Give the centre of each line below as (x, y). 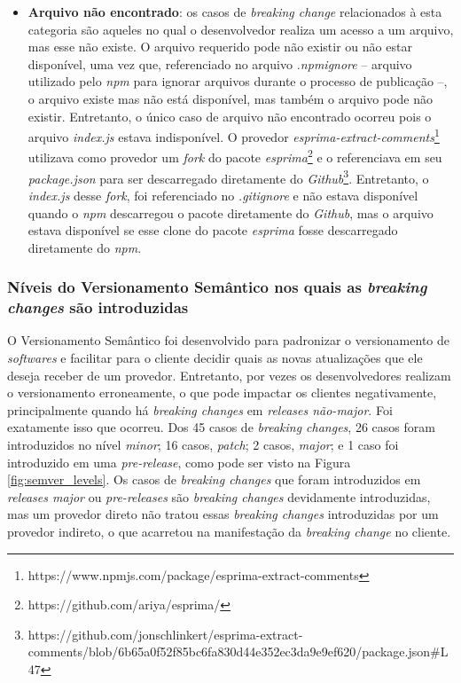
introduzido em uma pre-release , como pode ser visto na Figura (179, 462)
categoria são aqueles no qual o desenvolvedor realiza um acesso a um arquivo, (241, 29)
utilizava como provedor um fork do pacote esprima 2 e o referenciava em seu (235, 156)
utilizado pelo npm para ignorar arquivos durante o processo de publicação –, (238, 81)
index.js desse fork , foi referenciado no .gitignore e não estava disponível (223, 195)
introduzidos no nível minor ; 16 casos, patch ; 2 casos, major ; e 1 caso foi (203, 444)
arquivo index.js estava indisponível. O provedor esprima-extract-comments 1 (234, 135)
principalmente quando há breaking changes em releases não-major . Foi (200, 409)
